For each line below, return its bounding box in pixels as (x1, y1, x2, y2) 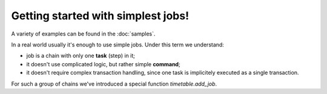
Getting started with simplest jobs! (11, 9, 190, 22)
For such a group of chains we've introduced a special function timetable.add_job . (11, 80, 217, 87)
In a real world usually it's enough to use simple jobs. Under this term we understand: (11, 41, 224, 48)
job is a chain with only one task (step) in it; (26, 52, 136, 60)
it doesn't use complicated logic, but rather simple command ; (26, 60, 181, 67)
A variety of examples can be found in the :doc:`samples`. (11, 30, 156, 37)
